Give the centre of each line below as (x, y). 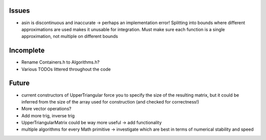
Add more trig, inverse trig (48, 115)
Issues (19, 11)
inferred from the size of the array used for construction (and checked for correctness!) (110, 102)
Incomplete (27, 51)
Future (19, 83)
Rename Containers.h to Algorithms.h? (61, 62)
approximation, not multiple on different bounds (70, 36)
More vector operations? (46, 109)
